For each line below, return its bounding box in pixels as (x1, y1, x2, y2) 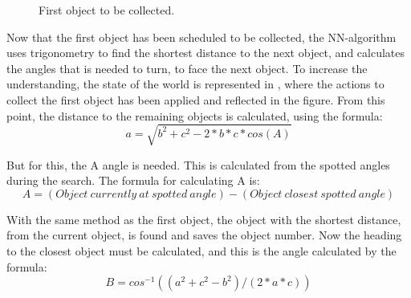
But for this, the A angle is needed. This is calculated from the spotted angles (6, 156, 390, 173)
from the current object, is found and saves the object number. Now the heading (6, 227, 402, 243)
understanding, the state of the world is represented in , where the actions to (6, 76, 385, 92)
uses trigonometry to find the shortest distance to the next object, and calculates (6, 44, 405, 61)
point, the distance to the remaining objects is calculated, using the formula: (6, 107, 383, 124)
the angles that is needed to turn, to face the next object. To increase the (6, 59, 368, 76)
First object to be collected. (39, 2, 175, 18)
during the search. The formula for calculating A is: (6, 172, 260, 189)
